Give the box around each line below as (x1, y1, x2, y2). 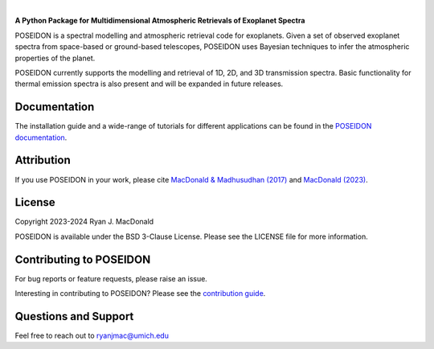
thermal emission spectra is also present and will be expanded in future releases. (14, 79, 284, 88)
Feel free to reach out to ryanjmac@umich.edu (14, 331, 169, 341)
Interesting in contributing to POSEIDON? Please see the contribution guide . (14, 289, 266, 298)
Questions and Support (14, 310, 134, 323)
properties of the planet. (14, 53, 96, 63)
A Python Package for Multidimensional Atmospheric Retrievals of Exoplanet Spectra (14, 16, 305, 26)
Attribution (14, 154, 72, 167)
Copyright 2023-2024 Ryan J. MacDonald (14, 217, 154, 227)
